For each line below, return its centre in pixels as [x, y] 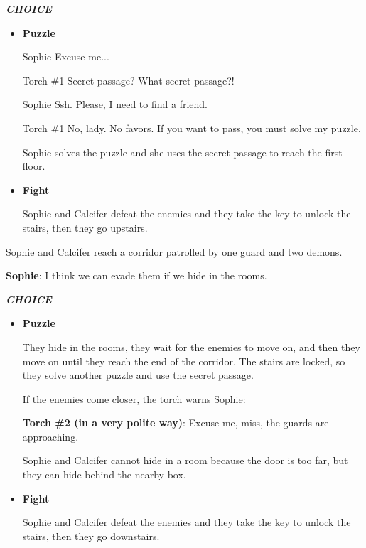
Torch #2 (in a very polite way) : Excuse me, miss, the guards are [176, 423]
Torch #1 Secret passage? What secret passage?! [128, 80]
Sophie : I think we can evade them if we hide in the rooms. [136, 275]
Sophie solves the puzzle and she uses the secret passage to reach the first [182, 152]
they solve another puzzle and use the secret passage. [138, 375]
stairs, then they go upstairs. [85, 227]
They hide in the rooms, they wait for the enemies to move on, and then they [191, 346]
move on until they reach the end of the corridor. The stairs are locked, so [184, 361]
